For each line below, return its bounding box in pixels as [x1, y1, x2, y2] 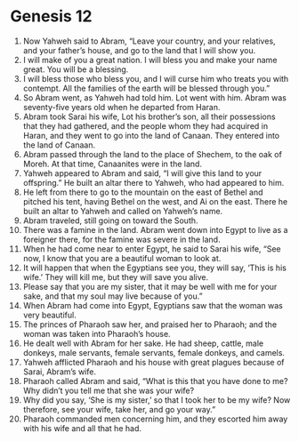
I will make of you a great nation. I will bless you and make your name [22, 54, 278, 65]
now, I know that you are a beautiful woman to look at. [22, 253, 222, 263]
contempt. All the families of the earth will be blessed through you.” [22, 83, 271, 93]
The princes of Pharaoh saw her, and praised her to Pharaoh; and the [22, 318, 278, 330]
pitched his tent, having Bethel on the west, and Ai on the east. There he [22, 196, 288, 206]
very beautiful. [22, 309, 77, 320]
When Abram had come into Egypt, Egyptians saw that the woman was [22, 300, 283, 310]
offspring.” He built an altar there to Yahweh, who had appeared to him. [22, 177, 285, 188]
